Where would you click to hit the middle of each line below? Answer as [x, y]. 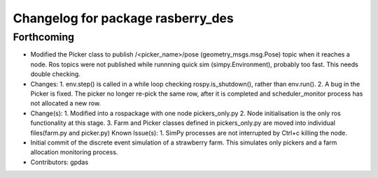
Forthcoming [44, 37]
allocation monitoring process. [74, 152]
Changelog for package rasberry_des [123, 18]
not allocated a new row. [66, 103]
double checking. [55, 74]
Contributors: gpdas [59, 162]
